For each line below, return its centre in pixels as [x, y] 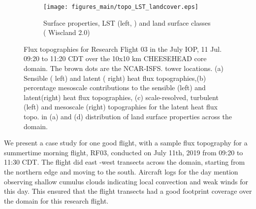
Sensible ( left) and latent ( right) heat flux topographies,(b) [115, 78]
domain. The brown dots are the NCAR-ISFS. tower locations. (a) [124, 68]
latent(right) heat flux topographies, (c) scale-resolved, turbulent [121, 97]
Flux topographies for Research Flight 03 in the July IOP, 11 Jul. [123, 49]
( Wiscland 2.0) [67, 32]
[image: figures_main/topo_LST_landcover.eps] [121, 7]
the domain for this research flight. [56, 200]
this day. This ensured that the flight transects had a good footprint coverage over [128, 191]
